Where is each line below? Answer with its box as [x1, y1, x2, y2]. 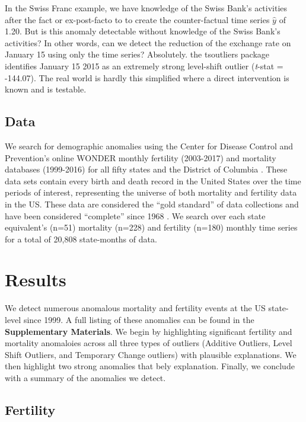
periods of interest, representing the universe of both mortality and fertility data [5, 186, 297, 199]
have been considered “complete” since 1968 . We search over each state [5, 209, 266, 222]
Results [5, 267, 66, 292]
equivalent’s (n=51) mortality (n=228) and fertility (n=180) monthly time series [5, 221, 298, 234]
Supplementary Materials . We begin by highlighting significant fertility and [5, 325, 292, 337]
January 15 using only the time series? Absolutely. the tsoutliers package [5, 48, 270, 60]
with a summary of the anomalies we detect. [5, 371, 166, 383]
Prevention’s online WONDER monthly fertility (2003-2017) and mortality [5, 151, 276, 164]
